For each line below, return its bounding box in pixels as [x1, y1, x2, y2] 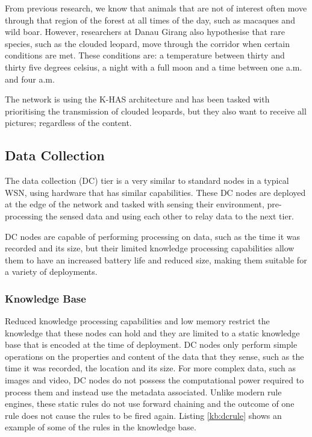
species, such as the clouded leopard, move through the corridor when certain [5, 37, 290, 49]
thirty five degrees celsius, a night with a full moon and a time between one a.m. [5, 60, 302, 73]
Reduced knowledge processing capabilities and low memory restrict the [5, 315, 270, 327]
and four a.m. [5, 72, 55, 85]
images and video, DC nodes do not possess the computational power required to [5, 374, 304, 386]
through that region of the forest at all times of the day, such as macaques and [5, 13, 295, 26]
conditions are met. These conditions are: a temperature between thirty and [5, 49, 285, 61]
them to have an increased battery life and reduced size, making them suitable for [5, 253, 307, 266]
